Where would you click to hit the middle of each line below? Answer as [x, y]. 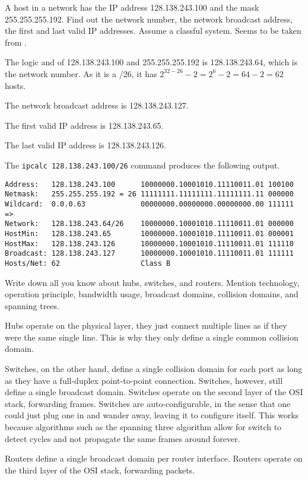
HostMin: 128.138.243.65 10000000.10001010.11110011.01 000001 [149, 233]
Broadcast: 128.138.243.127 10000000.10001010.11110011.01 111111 [149, 254]
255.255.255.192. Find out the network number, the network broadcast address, [149, 19]
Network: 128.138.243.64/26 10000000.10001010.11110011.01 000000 [149, 224]
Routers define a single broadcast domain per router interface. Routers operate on [154, 458]
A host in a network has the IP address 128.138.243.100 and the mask [132, 7]
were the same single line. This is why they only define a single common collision [152, 337]
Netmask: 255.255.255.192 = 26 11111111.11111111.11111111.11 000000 [149, 194]
